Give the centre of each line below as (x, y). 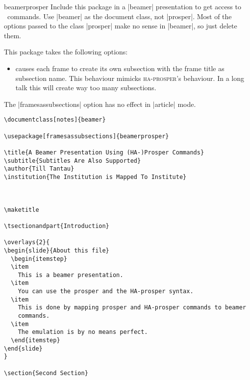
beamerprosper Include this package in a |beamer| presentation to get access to (123, 6)
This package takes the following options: (66, 52)
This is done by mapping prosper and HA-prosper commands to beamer (132, 308)
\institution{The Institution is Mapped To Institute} (95, 177)
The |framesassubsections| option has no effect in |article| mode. (100, 104)
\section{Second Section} (46, 373)
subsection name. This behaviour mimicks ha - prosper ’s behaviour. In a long (130, 78)
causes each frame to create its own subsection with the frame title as (120, 68)
